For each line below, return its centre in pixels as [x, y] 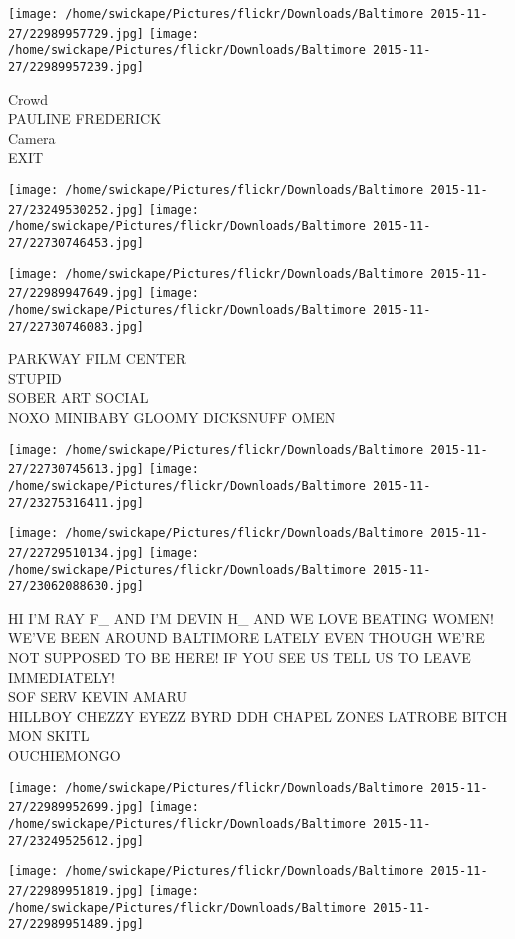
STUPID [35, 377]
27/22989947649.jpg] [76, 293]
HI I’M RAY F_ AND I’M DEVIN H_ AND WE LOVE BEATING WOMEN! [251, 617]
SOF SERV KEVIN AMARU [98, 696]
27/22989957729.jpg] [76, 33]
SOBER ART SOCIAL [78, 397]
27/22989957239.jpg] [76, 66]
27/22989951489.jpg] [76, 924]
